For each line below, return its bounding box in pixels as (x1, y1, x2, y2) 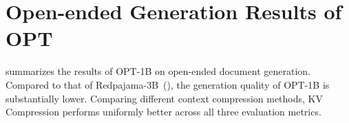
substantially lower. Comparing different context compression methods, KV (6, 91, 323, 105)
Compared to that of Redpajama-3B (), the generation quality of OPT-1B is (6, 77, 330, 91)
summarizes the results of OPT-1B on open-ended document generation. (6, 64, 310, 78)
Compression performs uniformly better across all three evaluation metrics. (6, 104, 321, 119)
